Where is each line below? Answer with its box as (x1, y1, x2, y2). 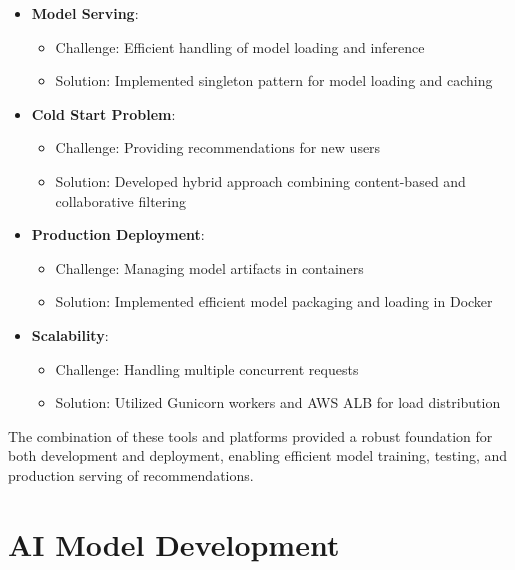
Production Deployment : (31, 224, 205, 245)
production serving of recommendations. (8, 464, 254, 485)
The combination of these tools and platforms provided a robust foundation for (8, 425, 493, 446)
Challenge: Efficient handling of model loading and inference (55, 36, 425, 57)
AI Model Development (8, 523, 340, 564)
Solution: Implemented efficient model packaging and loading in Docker (55, 291, 493, 312)
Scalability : (31, 324, 109, 345)
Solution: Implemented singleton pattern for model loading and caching (55, 70, 493, 91)
